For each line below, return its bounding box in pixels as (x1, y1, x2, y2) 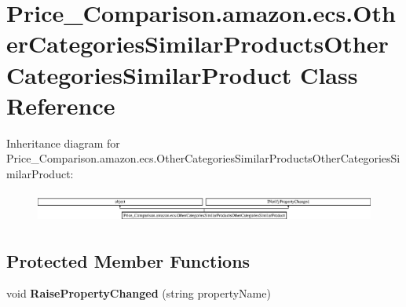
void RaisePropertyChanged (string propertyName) (6, 285, 271, 302)
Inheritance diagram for (6, 134, 120, 151)
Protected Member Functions (6, 248, 251, 272)
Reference (6, 89, 115, 121)
